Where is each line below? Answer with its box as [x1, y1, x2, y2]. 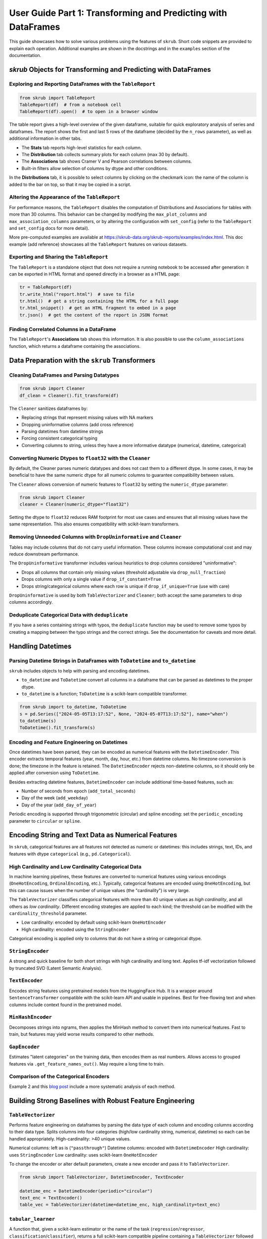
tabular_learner [9, 1216, 55, 1222]
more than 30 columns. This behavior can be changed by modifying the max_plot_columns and [9, 211, 207, 218]
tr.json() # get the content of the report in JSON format [19, 312, 169, 318]
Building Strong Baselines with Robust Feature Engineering [9, 1096, 195, 1105]
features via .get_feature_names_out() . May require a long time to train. [9, 1061, 165, 1067]
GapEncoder [9, 1043, 40, 1050]
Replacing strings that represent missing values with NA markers [21, 414, 153, 421]
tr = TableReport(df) [19, 284, 72, 290]
